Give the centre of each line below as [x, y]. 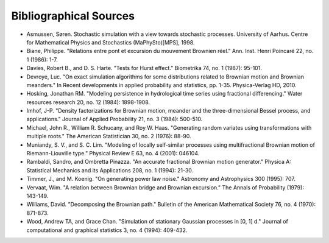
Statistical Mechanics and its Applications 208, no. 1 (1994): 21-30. [110, 170]
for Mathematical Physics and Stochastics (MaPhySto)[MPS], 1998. [111, 42]
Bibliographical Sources [73, 16]
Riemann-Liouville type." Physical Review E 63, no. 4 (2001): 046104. [113, 153]
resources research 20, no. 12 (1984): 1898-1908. [88, 102]
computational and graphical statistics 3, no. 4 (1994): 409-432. [107, 230]
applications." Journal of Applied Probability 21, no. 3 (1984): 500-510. [115, 119]
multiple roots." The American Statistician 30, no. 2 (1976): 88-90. [109, 136]
